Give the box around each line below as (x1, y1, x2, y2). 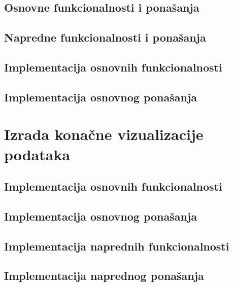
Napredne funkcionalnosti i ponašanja (4, 29, 206, 45)
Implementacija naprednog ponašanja (4, 268, 204, 283)
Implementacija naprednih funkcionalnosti (4, 238, 229, 254)
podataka (4, 144, 71, 164)
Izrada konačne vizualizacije (4, 124, 204, 145)
